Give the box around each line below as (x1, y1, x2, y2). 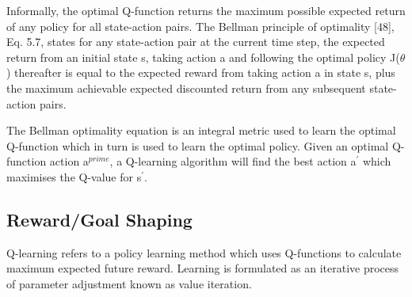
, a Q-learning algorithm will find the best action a (109, 153, 357, 169)
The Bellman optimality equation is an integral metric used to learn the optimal (6, 122, 396, 139)
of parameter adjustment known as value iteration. (6, 275, 252, 291)
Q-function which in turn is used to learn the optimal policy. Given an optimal (6, 137, 389, 154)
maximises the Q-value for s (6, 168, 142, 185)
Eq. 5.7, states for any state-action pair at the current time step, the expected (6, 33, 385, 50)
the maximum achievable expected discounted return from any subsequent (6, 79, 366, 96)
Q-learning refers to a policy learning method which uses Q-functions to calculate (6, 244, 402, 261)
